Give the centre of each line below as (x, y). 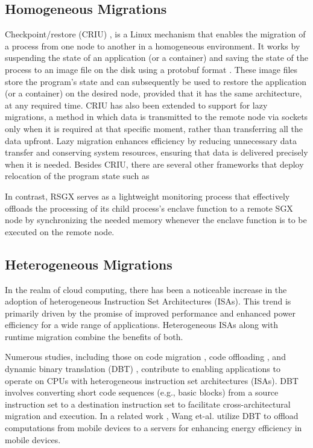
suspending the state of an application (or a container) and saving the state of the (156, 58)
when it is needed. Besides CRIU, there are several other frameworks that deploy (154, 164)
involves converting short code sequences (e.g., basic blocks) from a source (142, 392)
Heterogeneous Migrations (89, 264)
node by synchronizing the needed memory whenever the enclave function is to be (156, 220)
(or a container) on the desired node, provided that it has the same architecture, (153, 93)
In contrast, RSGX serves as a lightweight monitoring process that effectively (147, 196)
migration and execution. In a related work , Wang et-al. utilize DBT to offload (152, 416)
